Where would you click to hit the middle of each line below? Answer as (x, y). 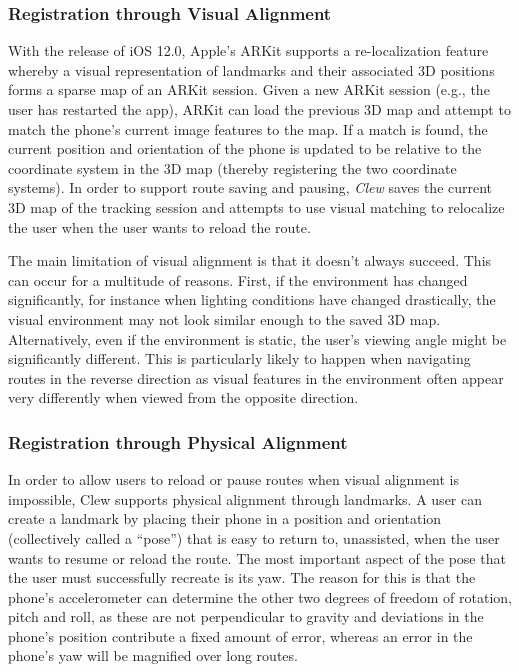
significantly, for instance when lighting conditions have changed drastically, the (252, 299)
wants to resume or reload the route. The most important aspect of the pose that (257, 557)
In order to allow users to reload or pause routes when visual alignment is (234, 479)
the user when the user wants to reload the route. (159, 226)
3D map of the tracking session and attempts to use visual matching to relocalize (256, 206)
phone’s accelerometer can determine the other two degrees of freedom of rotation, (260, 596)
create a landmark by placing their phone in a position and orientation (225, 518)
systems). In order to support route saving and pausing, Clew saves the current (250, 187)
